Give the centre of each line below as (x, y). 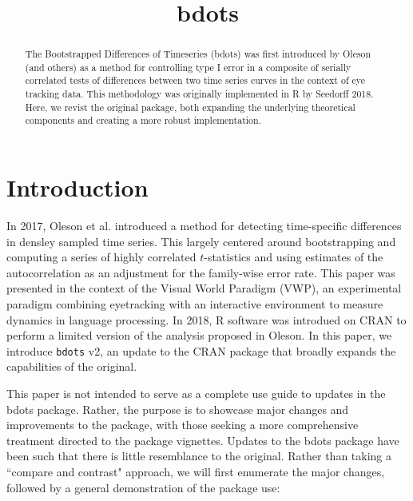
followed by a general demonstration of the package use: (143, 487)
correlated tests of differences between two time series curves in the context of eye (195, 80)
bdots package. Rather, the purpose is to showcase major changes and (178, 409)
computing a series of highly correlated (101, 257)
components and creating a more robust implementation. (143, 120)
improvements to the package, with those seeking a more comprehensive (183, 425)
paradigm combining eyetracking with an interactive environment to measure (195, 304)
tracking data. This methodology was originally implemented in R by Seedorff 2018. (199, 94)
